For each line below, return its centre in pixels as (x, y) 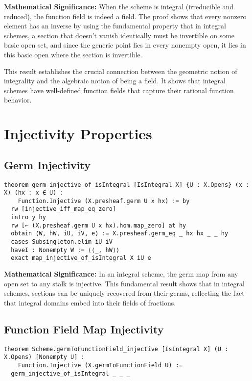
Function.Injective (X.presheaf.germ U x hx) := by (104, 201)
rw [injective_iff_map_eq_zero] (64, 209)
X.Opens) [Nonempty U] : (44, 357)
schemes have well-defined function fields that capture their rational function (119, 90)
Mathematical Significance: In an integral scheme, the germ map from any (121, 274)
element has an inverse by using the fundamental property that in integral (115, 26)
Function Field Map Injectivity (84, 329)
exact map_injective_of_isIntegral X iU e (81, 258)
